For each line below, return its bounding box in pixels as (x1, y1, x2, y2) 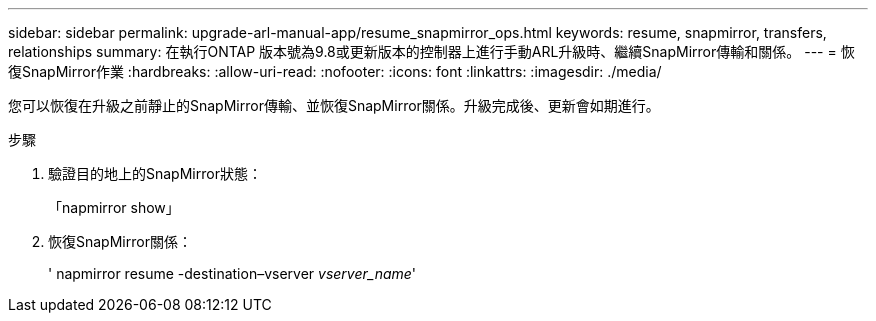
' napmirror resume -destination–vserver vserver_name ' (48, 265, 417, 282)
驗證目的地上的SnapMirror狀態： (48, 165, 262, 182)
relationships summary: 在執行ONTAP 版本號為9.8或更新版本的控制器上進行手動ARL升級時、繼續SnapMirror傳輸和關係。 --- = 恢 (8, 43, 855, 60)
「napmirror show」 (48, 199, 180, 216)
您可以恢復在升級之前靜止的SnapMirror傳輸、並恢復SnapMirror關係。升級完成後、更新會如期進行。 (8, 97, 660, 114)
